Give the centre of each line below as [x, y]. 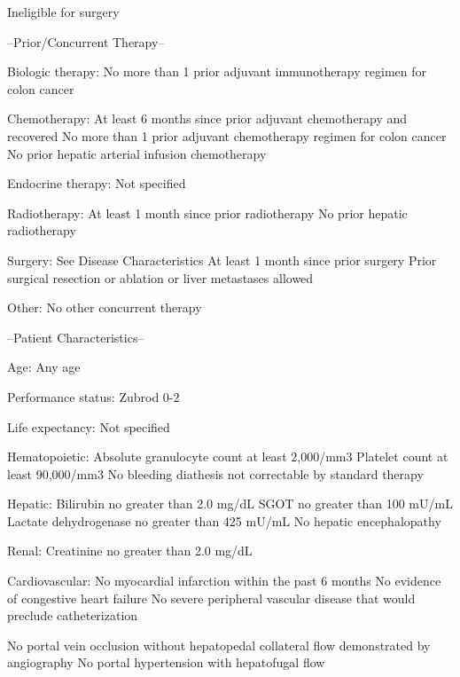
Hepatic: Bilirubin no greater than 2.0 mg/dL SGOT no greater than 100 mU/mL [230, 504]
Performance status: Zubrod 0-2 [94, 396]
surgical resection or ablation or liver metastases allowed [160, 277]
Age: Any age [44, 367]
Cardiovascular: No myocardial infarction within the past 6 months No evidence [224, 581]
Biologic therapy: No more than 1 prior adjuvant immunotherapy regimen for [217, 71]
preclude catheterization [73, 615]
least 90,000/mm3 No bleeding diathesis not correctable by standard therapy [215, 473]
